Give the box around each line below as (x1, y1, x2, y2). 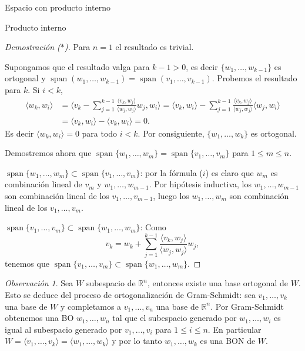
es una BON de (200, 335, 256, 347)
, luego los (153, 189, 189, 201)
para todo (82, 127, 118, 139)
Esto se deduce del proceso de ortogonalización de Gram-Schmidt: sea (5, 289, 256, 300)
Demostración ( (5, 41, 61, 53)
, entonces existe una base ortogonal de (147, 277, 288, 289)
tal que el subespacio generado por (112, 312, 237, 324)
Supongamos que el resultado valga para (5, 60, 150, 72)
